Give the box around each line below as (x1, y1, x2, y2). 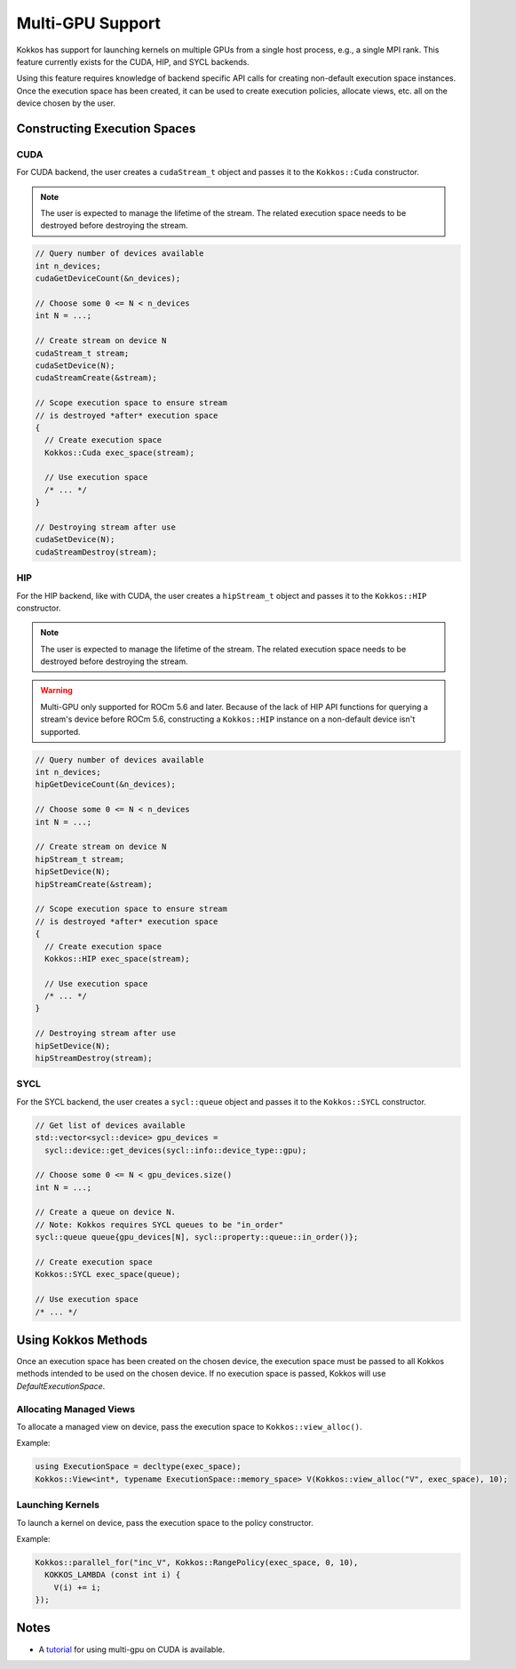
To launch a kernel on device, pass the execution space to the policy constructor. (16, 1517, 314, 1528)
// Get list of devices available (35, 1120, 186, 1130)
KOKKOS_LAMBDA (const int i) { (44, 1569, 181, 1580)
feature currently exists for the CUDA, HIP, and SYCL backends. (16, 56, 250, 67)
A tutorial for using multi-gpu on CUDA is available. (38, 1644, 226, 1655)
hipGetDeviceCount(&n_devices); (35, 779, 177, 790)
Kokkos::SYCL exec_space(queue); (35, 1269, 181, 1280)
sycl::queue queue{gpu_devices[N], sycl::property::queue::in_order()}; (35, 1232, 359, 1242)
